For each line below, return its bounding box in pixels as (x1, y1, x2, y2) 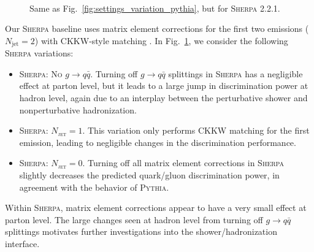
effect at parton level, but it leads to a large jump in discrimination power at (19, 79, 308, 92)
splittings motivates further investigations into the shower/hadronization (5, 225, 277, 238)
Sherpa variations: (5, 47, 74, 59)
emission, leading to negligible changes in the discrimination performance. (19, 136, 296, 148)
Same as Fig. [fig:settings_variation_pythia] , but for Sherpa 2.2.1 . (29, 1, 280, 14)
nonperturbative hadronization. (19, 103, 137, 116)
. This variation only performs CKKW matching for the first (82, 124, 310, 137)
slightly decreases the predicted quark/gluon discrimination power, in (19, 168, 280, 181)
